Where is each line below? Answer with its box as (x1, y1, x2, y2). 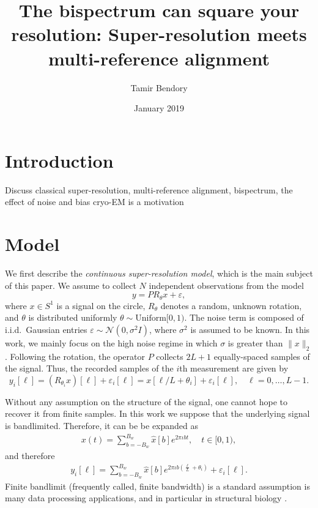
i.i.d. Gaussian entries (5, 323, 87, 335)
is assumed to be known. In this (190, 323, 310, 335)
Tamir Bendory (130, 81, 188, 94)
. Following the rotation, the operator (5, 349, 146, 362)
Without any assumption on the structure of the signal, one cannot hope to (5, 395, 288, 408)
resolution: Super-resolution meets (11, 21, 307, 47)
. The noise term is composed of (184, 311, 304, 324)
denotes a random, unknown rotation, (160, 299, 302, 312)
